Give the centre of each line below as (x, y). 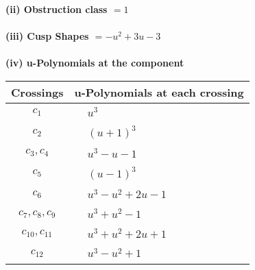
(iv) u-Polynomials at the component (95, 63)
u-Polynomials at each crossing (159, 92)
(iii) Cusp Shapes (47, 36)
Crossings (37, 92)
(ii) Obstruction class (57, 9)
